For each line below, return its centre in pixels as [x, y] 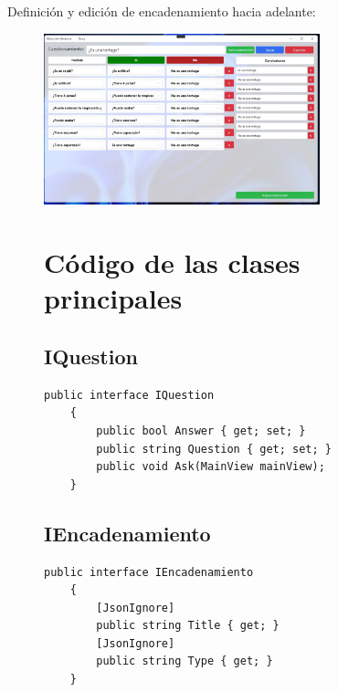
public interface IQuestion [129, 395]
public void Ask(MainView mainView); [211, 467]
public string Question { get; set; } [214, 449]
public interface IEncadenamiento [149, 572]
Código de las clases [172, 262]
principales [113, 298]
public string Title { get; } [188, 626]
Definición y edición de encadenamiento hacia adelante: [162, 11]
